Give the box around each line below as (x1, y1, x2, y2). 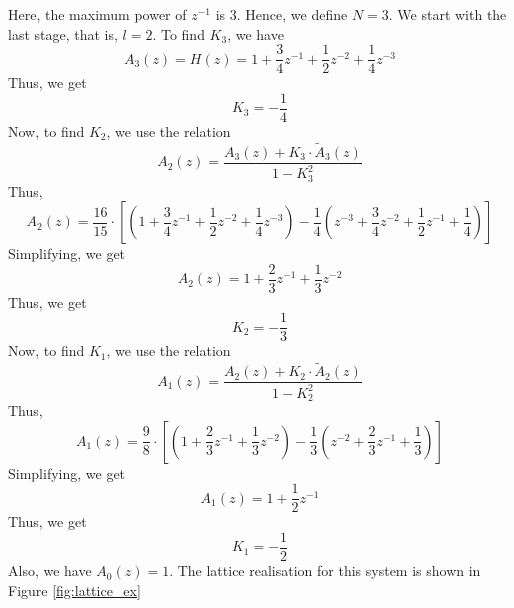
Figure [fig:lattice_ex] (8, 579, 141, 600)
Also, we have (8, 560, 92, 581)
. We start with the (388, 4, 507, 24)
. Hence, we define (236, 4, 348, 24)
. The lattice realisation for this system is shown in (169, 560, 481, 581)
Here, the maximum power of (8, 4, 187, 24)
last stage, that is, (8, 23, 118, 44)
